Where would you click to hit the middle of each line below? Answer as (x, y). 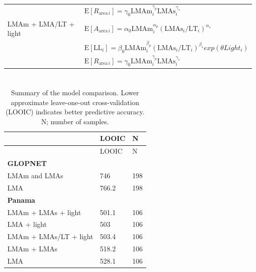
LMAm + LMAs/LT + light (50, 236)
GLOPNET (27, 163)
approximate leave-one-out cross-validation (75, 102)
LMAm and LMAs (35, 175)
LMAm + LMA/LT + (41, 23)
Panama (21, 200)
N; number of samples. (75, 121)
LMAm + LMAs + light (44, 212)
